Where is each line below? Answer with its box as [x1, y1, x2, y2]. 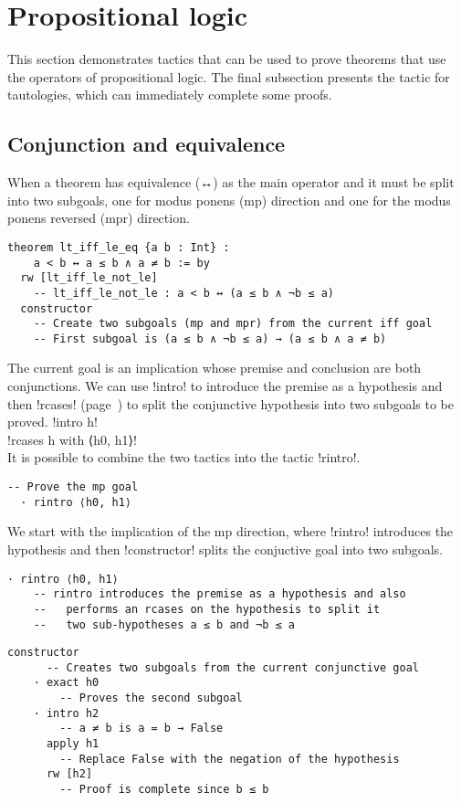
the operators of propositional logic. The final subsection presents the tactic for [7, 67, 450, 86]
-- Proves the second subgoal [59, 692, 243, 705]
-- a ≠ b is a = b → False [59, 722, 224, 735]
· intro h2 [33, 706, 100, 720]
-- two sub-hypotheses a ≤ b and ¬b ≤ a [33, 618, 295, 631]
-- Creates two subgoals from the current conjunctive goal [46, 660, 420, 674]
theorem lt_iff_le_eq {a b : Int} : [7, 240, 230, 254]
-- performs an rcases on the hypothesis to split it [33, 602, 381, 616]
